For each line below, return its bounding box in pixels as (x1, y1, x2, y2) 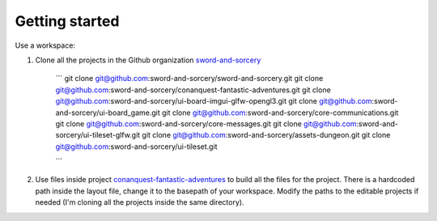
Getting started (15, 12, 120, 30)
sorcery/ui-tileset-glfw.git (55, 130, 141, 140)
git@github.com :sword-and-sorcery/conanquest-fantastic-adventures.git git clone (55, 85, 331, 95)
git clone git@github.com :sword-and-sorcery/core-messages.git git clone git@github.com (55, 118, 357, 129)
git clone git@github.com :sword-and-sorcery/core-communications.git (162, 108, 399, 117)
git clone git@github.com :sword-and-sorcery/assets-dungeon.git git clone (142, 130, 391, 140)
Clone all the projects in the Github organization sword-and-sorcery (35, 55, 261, 65)
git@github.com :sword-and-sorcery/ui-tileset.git (55, 142, 218, 151)
